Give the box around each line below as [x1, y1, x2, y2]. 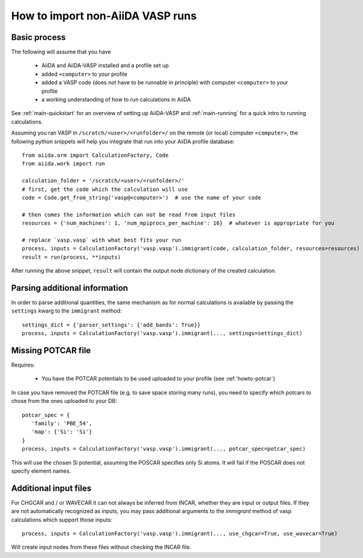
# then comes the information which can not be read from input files [22, 211, 236, 218]
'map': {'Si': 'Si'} [31, 428, 93, 436]
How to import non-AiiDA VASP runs [11, 9, 197, 22]
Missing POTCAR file [11, 345, 91, 356]
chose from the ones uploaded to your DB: [11, 397, 117, 405]
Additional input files [11, 483, 92, 493]
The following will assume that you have [11, 48, 111, 56]
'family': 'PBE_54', [31, 420, 93, 427]
